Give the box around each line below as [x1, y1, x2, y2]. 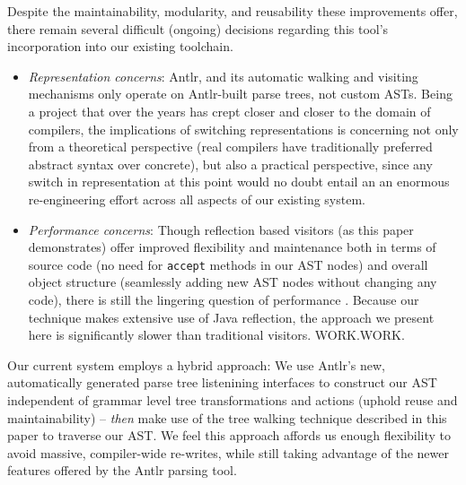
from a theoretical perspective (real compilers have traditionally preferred [28, 137, 433, 156]
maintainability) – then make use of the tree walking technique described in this [7, 408, 447, 427]
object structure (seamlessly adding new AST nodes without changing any [28, 273, 437, 291]
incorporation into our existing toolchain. [7, 37, 233, 56]
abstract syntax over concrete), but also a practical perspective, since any [28, 154, 433, 173]
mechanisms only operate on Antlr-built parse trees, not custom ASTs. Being [28, 84, 453, 103]
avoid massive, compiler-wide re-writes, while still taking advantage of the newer [7, 443, 449, 462]
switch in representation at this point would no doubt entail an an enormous [28, 172, 450, 191]
